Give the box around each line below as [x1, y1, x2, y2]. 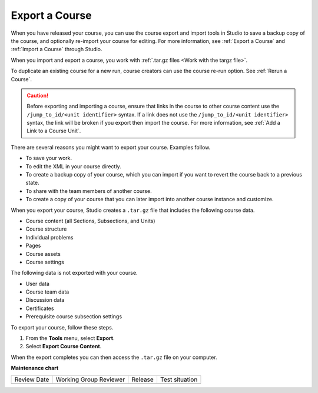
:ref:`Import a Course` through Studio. [11, 46, 102, 53]
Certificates [25, 305, 54, 312]
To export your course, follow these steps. [11, 324, 114, 331]
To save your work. [25, 155, 72, 162]
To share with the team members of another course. [25, 187, 153, 194]
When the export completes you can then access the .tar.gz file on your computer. [11, 354, 217, 361]
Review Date [14, 375, 49, 384]
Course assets [25, 250, 61, 257]
